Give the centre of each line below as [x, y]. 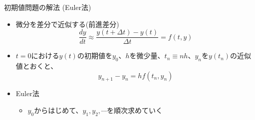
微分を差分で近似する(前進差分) [67, 24]
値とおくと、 [37, 66]
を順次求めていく [134, 110]
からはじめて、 [58, 110]
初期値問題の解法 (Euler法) [48, 7]
